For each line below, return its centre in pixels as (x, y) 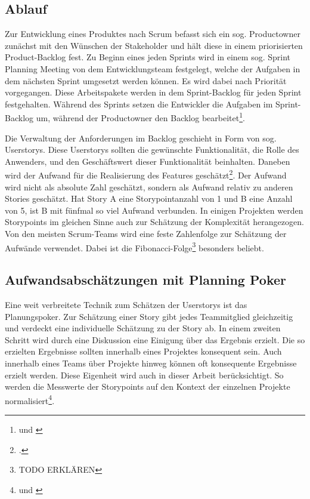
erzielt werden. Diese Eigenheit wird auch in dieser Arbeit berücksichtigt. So (144, 375)
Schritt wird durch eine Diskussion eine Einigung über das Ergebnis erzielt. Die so (155, 339)
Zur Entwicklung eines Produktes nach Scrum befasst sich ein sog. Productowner (153, 34)
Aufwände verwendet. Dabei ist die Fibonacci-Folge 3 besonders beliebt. (134, 247)
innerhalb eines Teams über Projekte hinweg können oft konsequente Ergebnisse (151, 363)
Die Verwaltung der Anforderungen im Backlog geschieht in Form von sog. (141, 138)
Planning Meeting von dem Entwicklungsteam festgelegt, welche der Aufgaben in (153, 68)
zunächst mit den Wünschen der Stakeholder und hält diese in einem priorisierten (154, 45)
